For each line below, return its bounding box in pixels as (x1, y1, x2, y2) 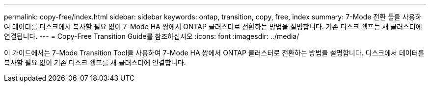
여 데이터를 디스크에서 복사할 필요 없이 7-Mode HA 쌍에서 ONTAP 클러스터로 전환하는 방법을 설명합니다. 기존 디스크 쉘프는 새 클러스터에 (4, 22, 422, 31)
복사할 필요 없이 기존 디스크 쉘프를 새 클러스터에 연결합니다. (4, 58, 186, 67)
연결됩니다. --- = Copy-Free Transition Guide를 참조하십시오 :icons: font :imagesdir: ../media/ (4, 32, 299, 40)
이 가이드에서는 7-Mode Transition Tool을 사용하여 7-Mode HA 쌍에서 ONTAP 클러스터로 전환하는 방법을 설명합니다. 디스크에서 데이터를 (4, 49, 425, 57)
